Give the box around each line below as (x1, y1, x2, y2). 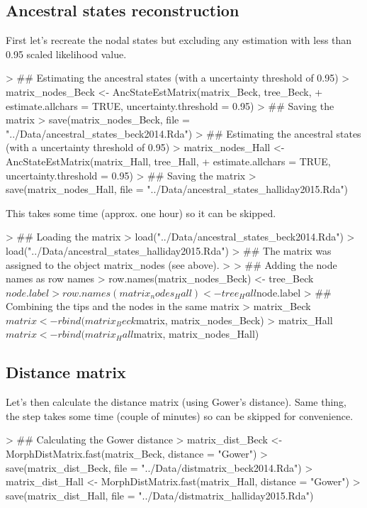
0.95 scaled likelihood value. (6, 46, 127, 61)
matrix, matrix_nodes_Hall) (133, 326, 259, 341)
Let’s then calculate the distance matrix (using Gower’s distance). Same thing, (6, 394, 347, 409)
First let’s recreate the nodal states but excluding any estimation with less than (6, 33, 352, 48)
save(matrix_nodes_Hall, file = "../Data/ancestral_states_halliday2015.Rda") (6, 182, 349, 197)
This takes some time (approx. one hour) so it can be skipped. (6, 205, 276, 220)
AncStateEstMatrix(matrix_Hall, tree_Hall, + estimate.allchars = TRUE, (6, 153, 331, 168)
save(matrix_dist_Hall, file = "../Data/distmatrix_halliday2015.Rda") (6, 487, 314, 502)
